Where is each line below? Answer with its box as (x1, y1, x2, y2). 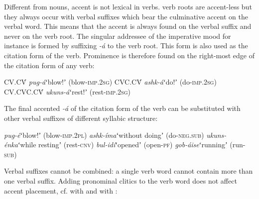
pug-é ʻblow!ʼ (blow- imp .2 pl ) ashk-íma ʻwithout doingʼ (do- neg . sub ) (4, 129, 204, 140)
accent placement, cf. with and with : (4, 185, 118, 196)
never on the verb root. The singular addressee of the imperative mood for (4, 30, 231, 41)
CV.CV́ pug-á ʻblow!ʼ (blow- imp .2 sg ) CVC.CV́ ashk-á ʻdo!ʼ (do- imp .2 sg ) (4, 77, 217, 87)
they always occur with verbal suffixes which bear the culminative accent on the (4, 11, 248, 21)
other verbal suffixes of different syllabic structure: (4, 112, 158, 123)
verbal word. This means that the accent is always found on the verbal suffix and (4, 21, 252, 31)
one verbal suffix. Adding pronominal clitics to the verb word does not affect (4, 175, 237, 186)
